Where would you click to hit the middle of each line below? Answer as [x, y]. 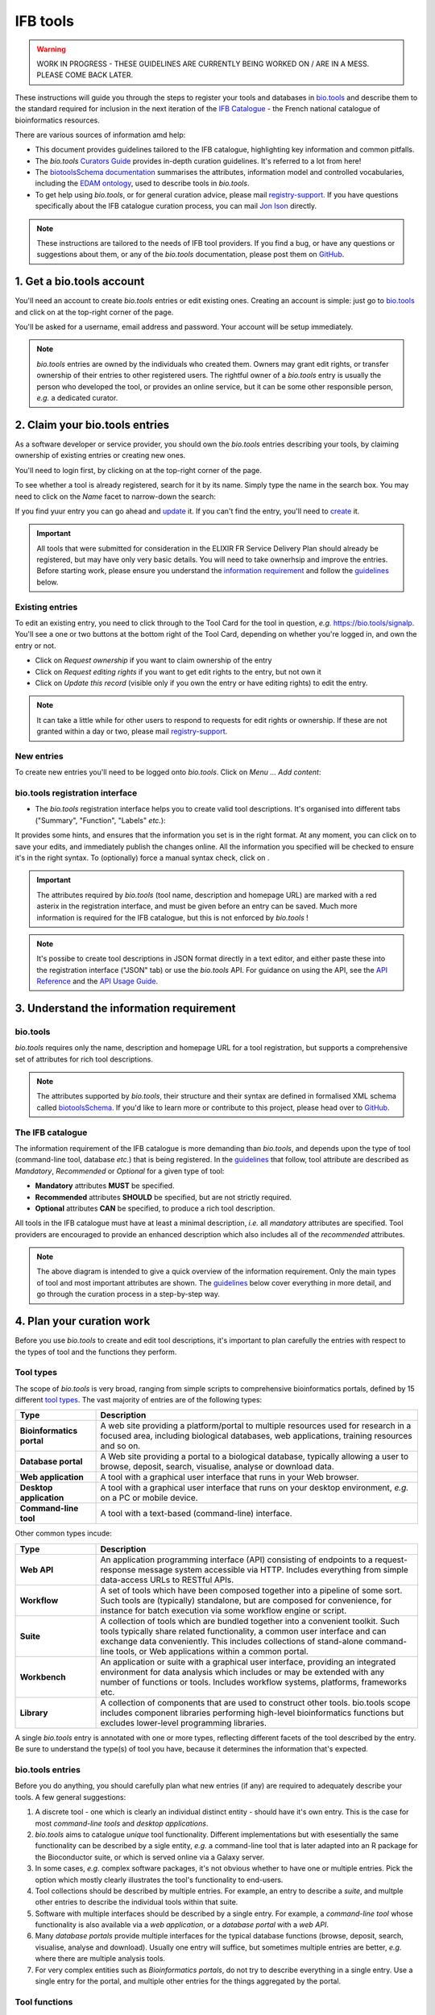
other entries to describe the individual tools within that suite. [137, 1902]
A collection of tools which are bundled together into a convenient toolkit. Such [250, 1621]
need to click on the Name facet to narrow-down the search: [116, 496]
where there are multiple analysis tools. [100, 1959]
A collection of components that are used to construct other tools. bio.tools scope [255, 1702]
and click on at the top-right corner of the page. [94, 312]
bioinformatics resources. [57, 120]
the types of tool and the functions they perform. [96, 1352]
